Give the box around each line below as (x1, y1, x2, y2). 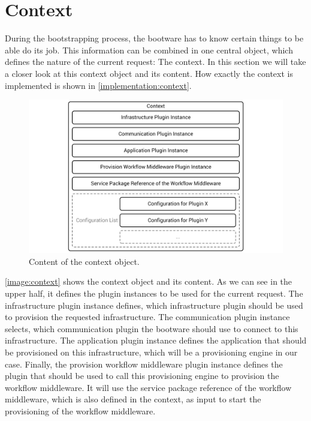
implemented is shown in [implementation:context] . (5, 79, 192, 91)
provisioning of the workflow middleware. (5, 404, 156, 417)
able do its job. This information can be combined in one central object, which (5, 43, 293, 56)
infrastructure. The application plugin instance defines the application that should (5, 334, 307, 347)
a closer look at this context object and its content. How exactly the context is (5, 67, 293, 79)
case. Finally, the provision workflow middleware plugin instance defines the (5, 357, 283, 370)
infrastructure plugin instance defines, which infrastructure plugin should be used (5, 298, 303, 311)
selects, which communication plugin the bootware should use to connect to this (5, 322, 298, 335)
